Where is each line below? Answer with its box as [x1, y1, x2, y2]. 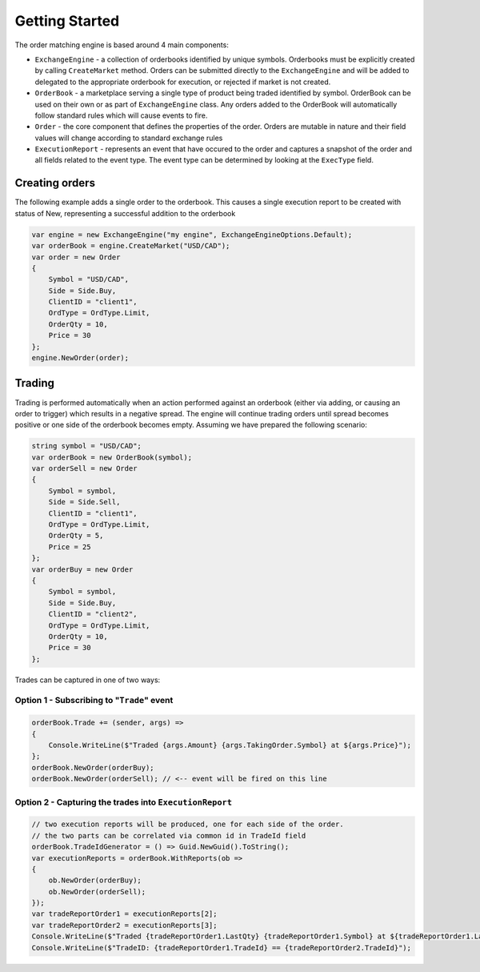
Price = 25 [48, 542, 91, 552]
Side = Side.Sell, [48, 497, 121, 507]
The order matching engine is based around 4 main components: [14, 40, 230, 50]
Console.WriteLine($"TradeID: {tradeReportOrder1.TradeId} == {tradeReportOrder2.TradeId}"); [31, 943, 412, 952]
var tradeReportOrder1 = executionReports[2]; [31, 910, 218, 918]
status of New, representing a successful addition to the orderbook [14, 208, 236, 218]
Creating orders [14, 176, 96, 190]
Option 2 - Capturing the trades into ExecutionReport [14, 797, 232, 808]
